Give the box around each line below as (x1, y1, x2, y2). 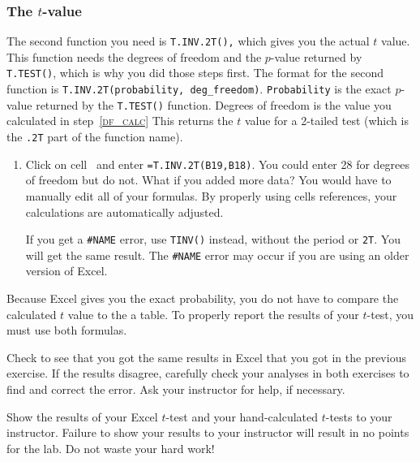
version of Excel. (25, 262, 108, 279)
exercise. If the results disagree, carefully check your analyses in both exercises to (6, 365, 409, 382)
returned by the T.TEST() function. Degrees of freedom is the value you (36, 96, 392, 113)
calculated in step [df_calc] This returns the (6, 112, 234, 129)
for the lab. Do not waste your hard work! (6, 439, 215, 456)
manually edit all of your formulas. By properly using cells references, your (25, 187, 397, 204)
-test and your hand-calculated (165, 408, 319, 425)
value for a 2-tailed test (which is (244, 112, 409, 129)
